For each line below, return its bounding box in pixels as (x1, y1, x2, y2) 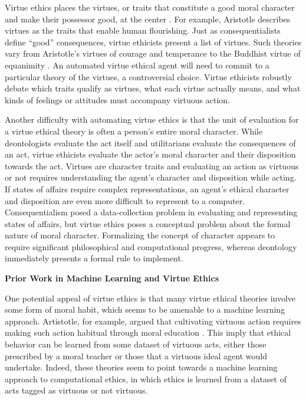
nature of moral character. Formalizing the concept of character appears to (5, 229, 275, 241)
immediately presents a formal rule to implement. (5, 252, 183, 264)
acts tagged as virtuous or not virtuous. (5, 384, 148, 396)
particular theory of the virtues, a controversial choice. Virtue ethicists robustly (5, 70, 292, 83)
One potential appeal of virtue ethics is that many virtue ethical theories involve (5, 291, 296, 304)
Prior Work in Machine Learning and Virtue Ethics (5, 272, 219, 284)
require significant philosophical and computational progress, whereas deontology (5, 240, 297, 253)
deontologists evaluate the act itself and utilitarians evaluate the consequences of (5, 136, 296, 149)
